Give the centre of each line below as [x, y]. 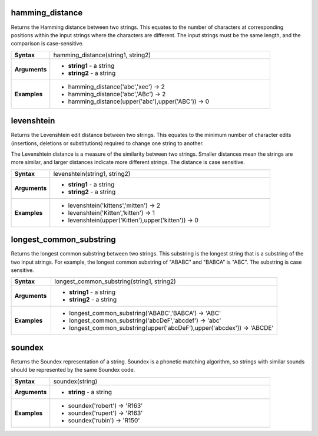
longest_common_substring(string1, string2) [115, 281]
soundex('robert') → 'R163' [105, 405]
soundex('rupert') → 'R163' [105, 413]
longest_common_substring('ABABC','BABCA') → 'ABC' [145, 313]
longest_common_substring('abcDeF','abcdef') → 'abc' [145, 320]
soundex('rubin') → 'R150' [104, 420]
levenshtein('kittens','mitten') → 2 [114, 205]
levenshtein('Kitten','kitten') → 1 [112, 212]
